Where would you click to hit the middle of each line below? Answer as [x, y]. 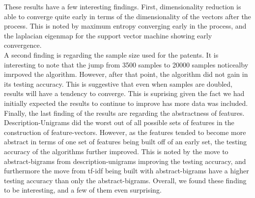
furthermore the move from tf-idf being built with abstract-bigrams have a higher [127, 171]
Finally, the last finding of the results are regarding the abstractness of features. [124, 113]
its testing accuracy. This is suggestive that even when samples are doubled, [118, 83]
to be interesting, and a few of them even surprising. [83, 190]
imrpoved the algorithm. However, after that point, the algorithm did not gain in [126, 74]
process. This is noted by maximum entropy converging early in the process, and [125, 26]
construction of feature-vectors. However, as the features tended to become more [125, 132]
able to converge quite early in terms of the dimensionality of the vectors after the [127, 16]
